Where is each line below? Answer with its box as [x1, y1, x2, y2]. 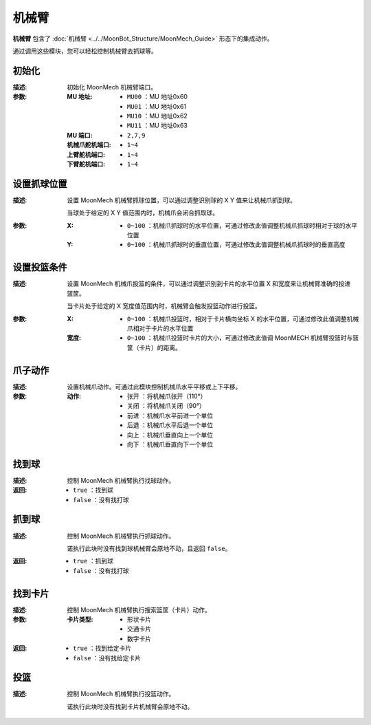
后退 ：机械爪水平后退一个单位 [127, 421, 213, 429]
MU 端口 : [67, 131, 93, 139]
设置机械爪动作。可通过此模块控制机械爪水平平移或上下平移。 [67, 382, 242, 391]
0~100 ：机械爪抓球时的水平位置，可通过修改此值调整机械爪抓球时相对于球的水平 [127, 221, 358, 230]
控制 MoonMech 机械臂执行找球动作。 [67, 476, 175, 484]
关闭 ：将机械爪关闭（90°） [127, 402, 205, 410]
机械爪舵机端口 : [67, 141, 111, 149]
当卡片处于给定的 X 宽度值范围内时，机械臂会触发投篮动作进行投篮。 [67, 302, 261, 310]
